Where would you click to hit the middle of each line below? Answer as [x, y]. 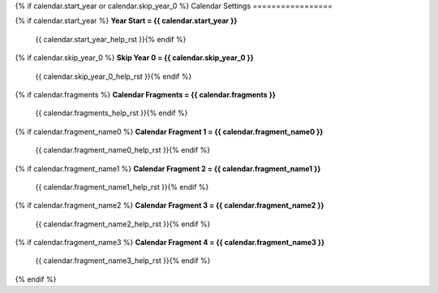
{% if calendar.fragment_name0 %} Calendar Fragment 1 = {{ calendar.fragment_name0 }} [169, 131]
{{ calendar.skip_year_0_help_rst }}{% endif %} [114, 76]
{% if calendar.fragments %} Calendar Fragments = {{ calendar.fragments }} [145, 94]
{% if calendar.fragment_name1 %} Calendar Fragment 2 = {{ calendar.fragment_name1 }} [168, 168]
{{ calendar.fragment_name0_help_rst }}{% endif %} [123, 150]
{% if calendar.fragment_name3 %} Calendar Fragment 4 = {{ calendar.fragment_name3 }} [170, 243]
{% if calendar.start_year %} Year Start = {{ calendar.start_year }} [126, 21]
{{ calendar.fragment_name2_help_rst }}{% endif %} [123, 224]
